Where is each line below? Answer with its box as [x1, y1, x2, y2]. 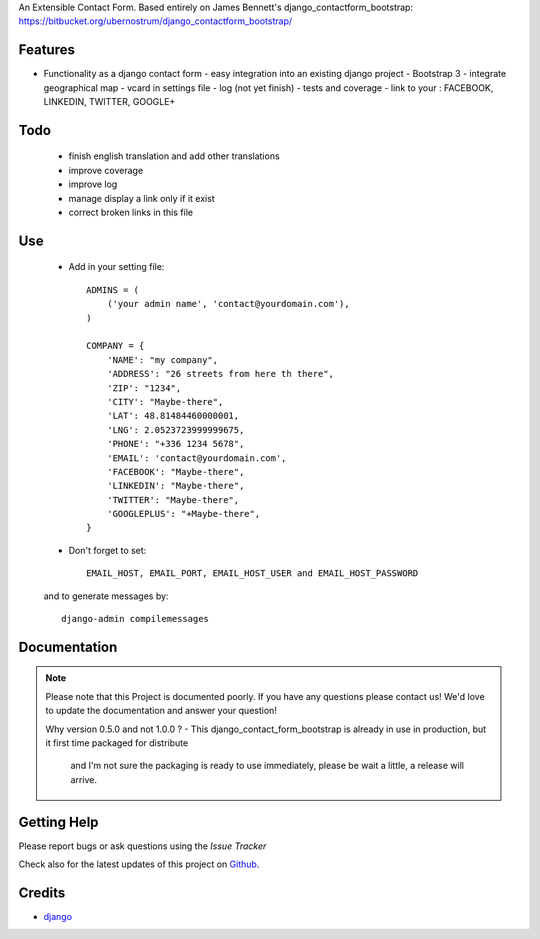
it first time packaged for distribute [45, 737, 189, 749]
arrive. [70, 773, 97, 785]
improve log [68, 178, 118, 190]
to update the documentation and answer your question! [45, 705, 277, 717]
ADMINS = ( [86, 284, 140, 295]
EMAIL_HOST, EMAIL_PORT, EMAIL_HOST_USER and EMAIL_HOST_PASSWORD [86, 568, 419, 579]
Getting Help [18, 813, 99, 830]
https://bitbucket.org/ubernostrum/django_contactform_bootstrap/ [18, 15, 293, 27]
